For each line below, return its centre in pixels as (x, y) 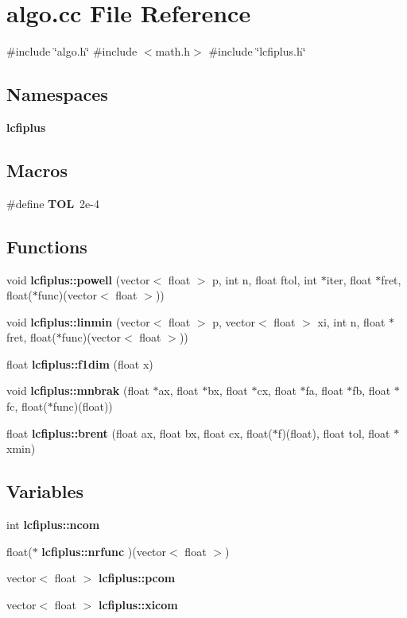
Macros (37, 170)
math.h (173, 51)
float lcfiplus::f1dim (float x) (80, 363)
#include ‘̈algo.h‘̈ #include (72, 51)
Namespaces (57, 94)
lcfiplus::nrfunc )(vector (104, 551)
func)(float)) (83, 406)
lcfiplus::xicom (138, 604)
